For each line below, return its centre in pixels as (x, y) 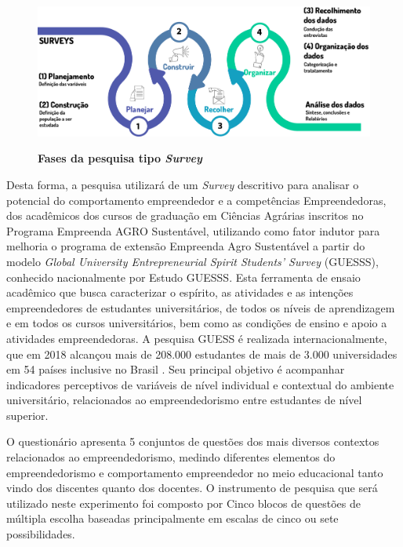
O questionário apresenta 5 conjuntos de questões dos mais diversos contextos (193, 441)
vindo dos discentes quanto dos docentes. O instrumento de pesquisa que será (192, 488)
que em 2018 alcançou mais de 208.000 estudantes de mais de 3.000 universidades (202, 354)
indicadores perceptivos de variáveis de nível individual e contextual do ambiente (200, 384)
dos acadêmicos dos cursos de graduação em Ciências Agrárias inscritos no (185, 215)
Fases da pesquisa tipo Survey (120, 158)
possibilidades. (41, 534)
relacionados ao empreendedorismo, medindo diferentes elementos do (171, 457)
